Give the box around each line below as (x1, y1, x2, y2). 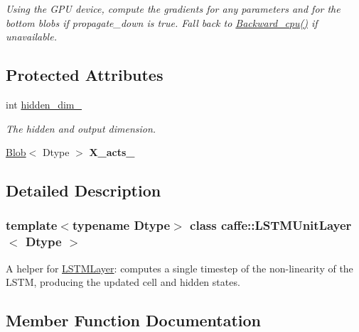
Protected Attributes (6, 64, 164, 86)
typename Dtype (72, 216, 171, 234)
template (6, 216, 58, 234)
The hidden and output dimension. (6, 121, 156, 135)
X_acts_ (89, 145, 135, 160)
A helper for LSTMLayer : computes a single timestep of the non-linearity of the (6, 260, 353, 275)
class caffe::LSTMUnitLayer (190, 216, 352, 234)
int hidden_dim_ (6, 96, 82, 111)
